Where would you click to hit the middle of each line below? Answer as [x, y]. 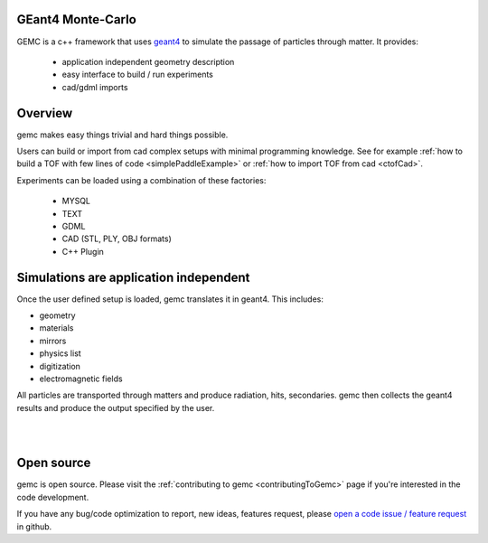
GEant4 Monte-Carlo [77, 19]
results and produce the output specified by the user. [116, 407]
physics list [60, 353]
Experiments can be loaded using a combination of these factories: [141, 180]
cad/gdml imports [95, 87]
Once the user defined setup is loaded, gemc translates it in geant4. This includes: [170, 299]
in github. [34, 526]
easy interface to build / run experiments [138, 75]
